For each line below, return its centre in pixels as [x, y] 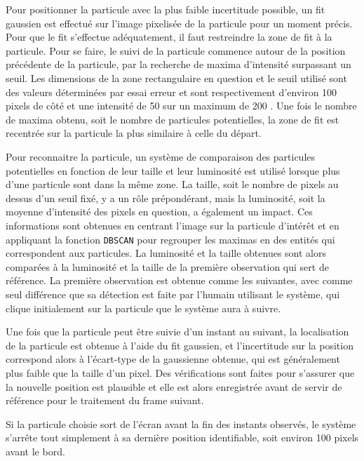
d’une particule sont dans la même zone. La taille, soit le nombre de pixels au [172, 184]
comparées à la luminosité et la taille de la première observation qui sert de [167, 266]
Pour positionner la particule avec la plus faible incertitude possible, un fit [166, 9]
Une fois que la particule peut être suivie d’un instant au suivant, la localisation [177, 332]
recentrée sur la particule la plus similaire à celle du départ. [134, 133]
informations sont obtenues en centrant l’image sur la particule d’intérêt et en [173, 225]
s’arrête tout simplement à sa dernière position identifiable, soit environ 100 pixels [182, 437]
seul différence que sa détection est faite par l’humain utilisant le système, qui [173, 294]
